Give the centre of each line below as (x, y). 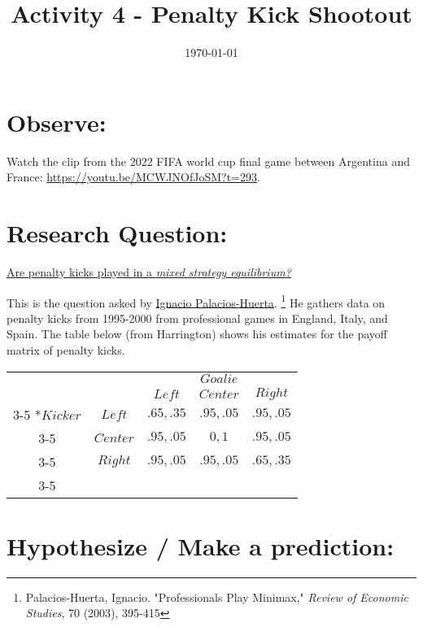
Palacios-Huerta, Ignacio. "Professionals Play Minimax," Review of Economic (217, 597)
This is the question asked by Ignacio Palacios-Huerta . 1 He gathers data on (196, 301)
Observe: (57, 122)
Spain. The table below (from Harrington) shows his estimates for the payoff (197, 334)
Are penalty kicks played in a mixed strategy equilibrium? (149, 271)
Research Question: (117, 233)
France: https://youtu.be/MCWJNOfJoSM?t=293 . (133, 177)
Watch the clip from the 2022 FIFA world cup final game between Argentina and (208, 161)
